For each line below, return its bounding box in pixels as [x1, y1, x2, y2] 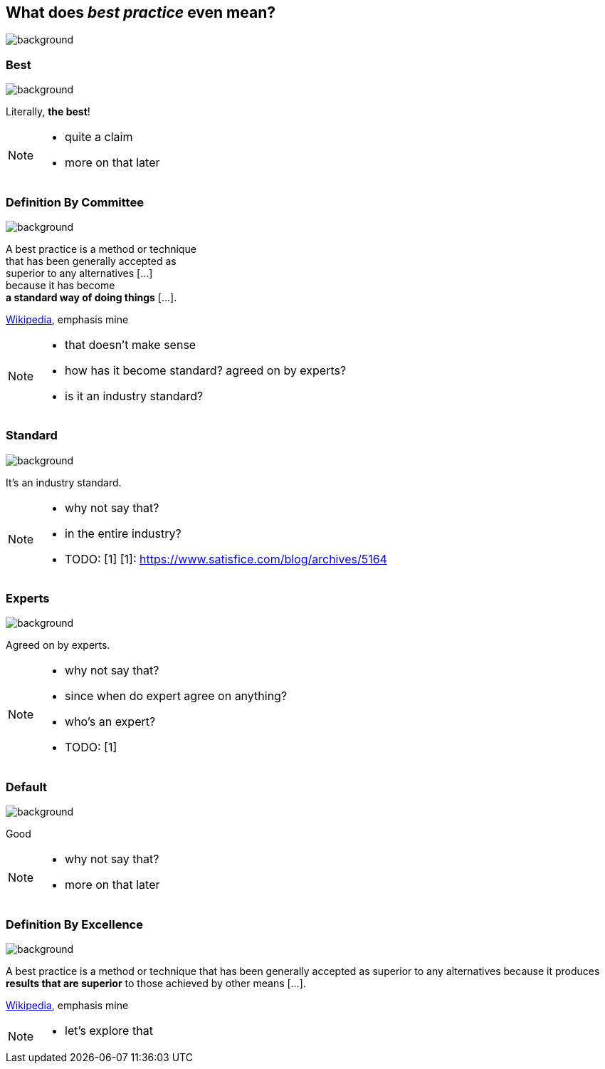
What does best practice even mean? [6, 4, 275, 21]
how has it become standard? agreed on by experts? [65, 363, 347, 377]
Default [6, 779, 48, 794]
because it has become [6, 278, 115, 291]
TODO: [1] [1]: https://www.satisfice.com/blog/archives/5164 [65, 551, 387, 566]
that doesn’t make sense [65, 337, 196, 352]
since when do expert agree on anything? [65, 689, 288, 704]
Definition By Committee [6, 194, 144, 209]
